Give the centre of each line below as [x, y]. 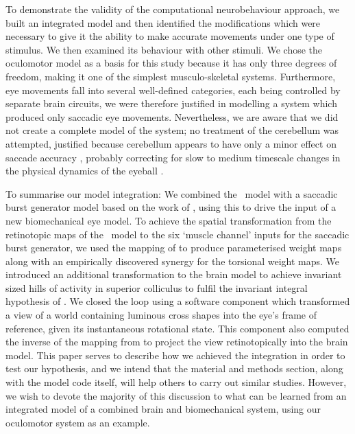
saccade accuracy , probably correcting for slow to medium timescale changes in [173, 157]
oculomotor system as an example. [78, 422]
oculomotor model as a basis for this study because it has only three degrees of [171, 63]
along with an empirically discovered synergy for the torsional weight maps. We [173, 261]
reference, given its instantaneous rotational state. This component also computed [177, 328]
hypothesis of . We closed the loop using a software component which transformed [178, 301]
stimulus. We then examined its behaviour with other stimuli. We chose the [164, 49]
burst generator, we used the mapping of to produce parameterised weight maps [174, 248]
